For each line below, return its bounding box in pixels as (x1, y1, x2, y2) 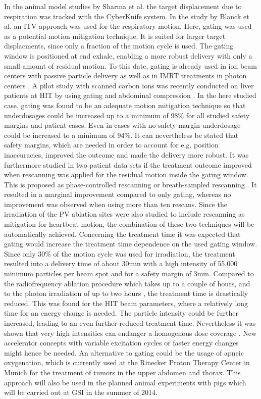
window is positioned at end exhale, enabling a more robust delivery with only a (4, 50, 252, 61)
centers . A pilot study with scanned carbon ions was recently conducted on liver (4, 80, 254, 90)
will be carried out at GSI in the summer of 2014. (4, 387, 158, 397)
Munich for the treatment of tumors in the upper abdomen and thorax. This (4, 367, 241, 377)
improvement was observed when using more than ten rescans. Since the (4, 198, 227, 209)
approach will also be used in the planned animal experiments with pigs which (4, 377, 246, 387)
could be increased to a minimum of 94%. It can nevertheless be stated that (4, 129, 239, 140)
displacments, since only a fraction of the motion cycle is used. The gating (4, 40, 234, 51)
